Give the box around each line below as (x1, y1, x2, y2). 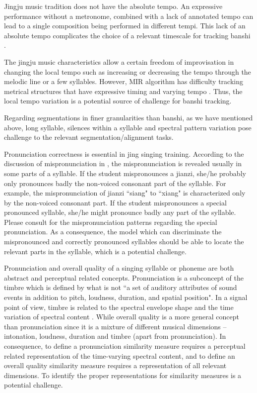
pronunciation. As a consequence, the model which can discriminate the (4, 226, 222, 237)
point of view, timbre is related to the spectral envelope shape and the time (4, 301, 234, 312)
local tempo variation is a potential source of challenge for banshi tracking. (4, 96, 232, 106)
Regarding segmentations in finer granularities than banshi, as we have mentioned (4, 112, 253, 122)
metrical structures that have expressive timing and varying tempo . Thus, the (4, 86, 243, 96)
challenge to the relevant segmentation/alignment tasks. (4, 132, 174, 142)
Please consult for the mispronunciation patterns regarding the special (4, 216, 217, 227)
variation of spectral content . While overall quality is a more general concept (4, 311, 240, 322)
